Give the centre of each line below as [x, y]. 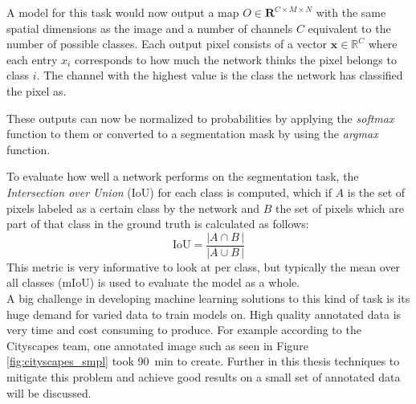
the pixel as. [37, 90]
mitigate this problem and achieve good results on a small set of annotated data [204, 376]
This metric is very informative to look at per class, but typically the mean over [204, 266]
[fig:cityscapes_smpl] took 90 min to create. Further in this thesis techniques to [203, 361]
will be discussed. [49, 392]
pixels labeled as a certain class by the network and [133, 208]
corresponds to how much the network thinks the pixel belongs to [235, 59]
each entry [32, 59]
